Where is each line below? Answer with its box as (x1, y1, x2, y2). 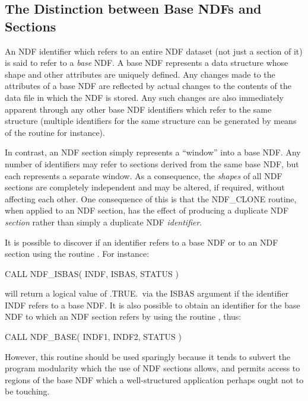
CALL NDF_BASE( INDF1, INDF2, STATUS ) (5, 330, 182, 343)
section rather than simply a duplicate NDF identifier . (5, 215, 202, 228)
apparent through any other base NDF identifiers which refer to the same (5, 103, 272, 115)
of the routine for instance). (5, 126, 105, 138)
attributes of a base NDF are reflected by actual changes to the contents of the (5, 79, 291, 92)
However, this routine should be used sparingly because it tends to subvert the (5, 350, 290, 362)
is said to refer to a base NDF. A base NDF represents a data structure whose (5, 56, 288, 69)
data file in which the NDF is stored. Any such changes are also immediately (5, 91, 284, 103)
